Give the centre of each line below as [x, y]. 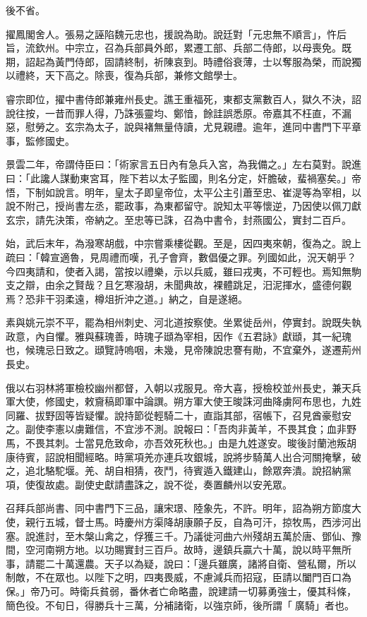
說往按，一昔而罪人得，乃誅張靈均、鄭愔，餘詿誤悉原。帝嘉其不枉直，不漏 [179, 113]
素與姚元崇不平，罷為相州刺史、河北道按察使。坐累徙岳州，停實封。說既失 [179, 322]
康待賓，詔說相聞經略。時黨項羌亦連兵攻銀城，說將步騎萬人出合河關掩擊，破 [183, 456]
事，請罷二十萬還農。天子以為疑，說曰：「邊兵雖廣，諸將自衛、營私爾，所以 [181, 563]
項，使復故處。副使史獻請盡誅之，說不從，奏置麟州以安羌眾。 [149, 484]
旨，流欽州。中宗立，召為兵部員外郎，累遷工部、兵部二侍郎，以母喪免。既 [179, 48]
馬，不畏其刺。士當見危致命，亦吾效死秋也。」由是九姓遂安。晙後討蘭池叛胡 [181, 443]
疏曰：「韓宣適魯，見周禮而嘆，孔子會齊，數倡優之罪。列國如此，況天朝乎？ [181, 257]
